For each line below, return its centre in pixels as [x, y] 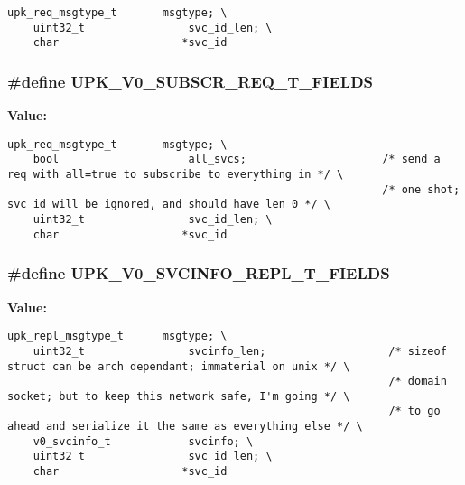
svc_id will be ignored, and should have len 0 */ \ [169, 205]
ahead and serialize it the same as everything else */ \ [185, 427]
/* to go [414, 411]
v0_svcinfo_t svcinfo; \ [143, 441]
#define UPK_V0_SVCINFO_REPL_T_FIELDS [199, 273]
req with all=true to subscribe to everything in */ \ [176, 175]
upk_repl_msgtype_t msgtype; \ [117, 336]
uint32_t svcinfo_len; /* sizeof [240, 351]
